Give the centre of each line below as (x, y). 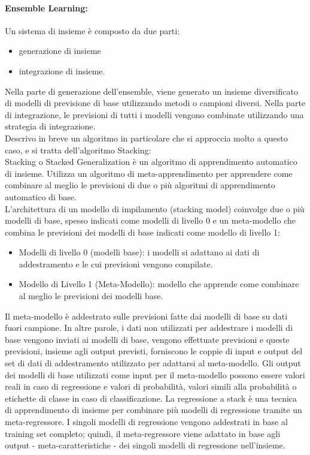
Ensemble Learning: (46, 7)
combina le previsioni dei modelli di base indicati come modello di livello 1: (142, 232)
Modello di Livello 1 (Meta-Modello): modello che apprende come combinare (159, 284)
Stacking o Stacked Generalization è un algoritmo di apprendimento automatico (151, 162)
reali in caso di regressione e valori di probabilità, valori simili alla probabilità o (151, 386)
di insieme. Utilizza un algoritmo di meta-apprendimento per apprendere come (149, 173)
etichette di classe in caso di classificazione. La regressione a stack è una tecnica (151, 398)
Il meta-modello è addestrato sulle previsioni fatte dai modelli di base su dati (146, 316)
